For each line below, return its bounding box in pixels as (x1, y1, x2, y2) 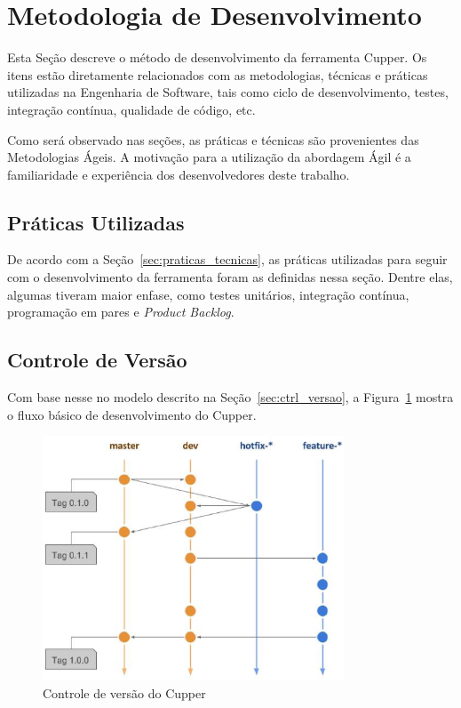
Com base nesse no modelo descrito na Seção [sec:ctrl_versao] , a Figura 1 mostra (7, 388, 454, 406)
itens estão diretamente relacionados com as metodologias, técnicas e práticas (7, 65, 428, 84)
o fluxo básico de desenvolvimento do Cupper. (7, 405, 257, 423)
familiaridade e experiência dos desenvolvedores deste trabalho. (7, 165, 350, 183)
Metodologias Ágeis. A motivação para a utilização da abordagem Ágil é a (7, 148, 411, 166)
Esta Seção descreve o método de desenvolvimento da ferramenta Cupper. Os (7, 48, 427, 67)
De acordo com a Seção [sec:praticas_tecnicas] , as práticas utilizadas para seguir (7, 250, 448, 269)
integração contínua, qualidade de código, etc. (7, 100, 256, 118)
